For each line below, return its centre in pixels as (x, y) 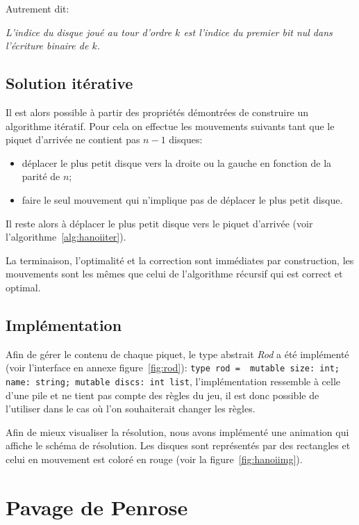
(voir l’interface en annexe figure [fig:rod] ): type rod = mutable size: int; (173, 367)
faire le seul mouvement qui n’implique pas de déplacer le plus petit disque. (182, 199)
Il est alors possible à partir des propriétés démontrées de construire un (157, 112)
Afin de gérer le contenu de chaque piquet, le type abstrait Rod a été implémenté (177, 354)
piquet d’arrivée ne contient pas (73, 139)
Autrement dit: (37, 8)
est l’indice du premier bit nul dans (258, 32)
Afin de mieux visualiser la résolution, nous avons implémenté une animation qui (177, 431)
